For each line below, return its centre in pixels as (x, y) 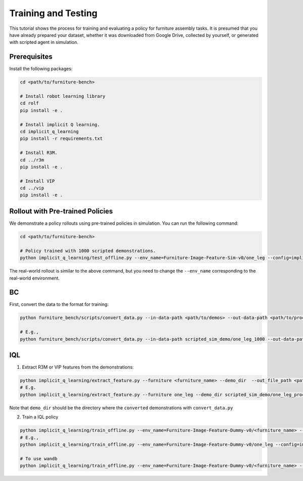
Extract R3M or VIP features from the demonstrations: (78, 367)
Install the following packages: (41, 69)
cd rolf (29, 103)
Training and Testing (54, 13)
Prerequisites (31, 57)
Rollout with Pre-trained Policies (61, 211)
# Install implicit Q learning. (60, 124)
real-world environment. (35, 278)
